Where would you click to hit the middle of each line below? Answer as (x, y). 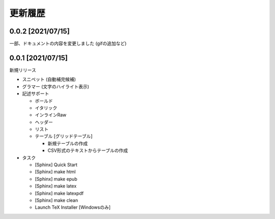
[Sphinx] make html (55, 172)
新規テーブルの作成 (68, 143)
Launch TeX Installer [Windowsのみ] (73, 207)
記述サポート (36, 93)
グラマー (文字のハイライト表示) (56, 86)
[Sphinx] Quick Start (56, 165)
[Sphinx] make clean (57, 200)
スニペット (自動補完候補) (49, 79)
